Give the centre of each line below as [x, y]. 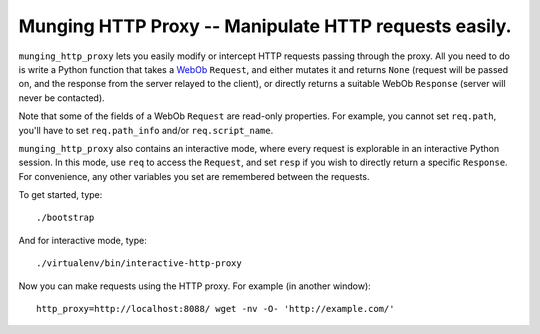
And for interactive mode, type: [82, 240]
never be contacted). [61, 97]
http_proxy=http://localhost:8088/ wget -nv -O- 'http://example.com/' [215, 309]
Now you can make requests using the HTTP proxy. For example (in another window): [195, 286]
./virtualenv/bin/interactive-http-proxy [139, 263]
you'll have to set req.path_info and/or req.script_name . [146, 130]
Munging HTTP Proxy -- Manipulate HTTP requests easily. [265, 26]
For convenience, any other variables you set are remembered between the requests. [194, 176]
